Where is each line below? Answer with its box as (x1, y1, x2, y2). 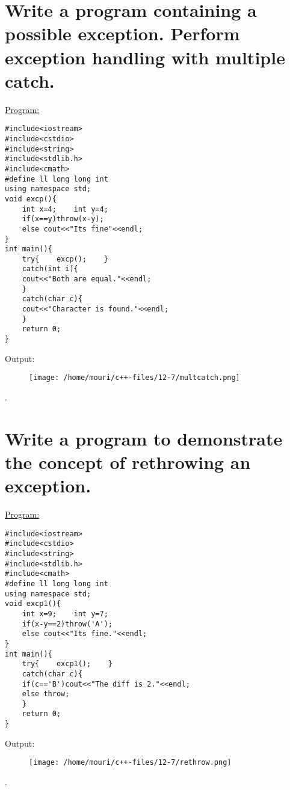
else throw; (22, 690, 70, 699)
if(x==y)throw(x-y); (22, 215, 104, 224)
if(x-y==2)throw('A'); (22, 619, 113, 628)
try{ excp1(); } (22, 660, 113, 669)
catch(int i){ (22, 265, 78, 274)
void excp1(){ (5, 599, 61, 608)
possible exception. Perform (5, 21, 240, 46)
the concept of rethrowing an (5, 449, 251, 474)
